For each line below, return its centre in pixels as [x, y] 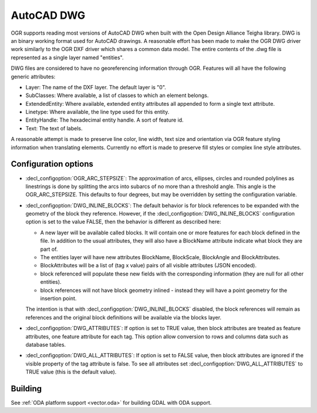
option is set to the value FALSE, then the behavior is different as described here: [123, 222]
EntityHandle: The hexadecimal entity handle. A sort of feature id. [105, 120]
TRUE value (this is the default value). [71, 372]
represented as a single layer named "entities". [67, 57]
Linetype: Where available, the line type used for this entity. [97, 112]
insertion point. [58, 298]
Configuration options [52, 164]
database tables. [46, 344]
